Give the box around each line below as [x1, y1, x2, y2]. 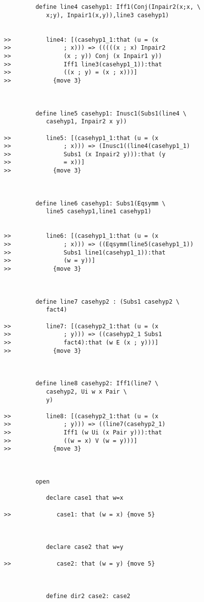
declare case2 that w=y [46, 544, 124, 551]
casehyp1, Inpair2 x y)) [46, 118, 127, 125]
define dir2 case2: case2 [46, 593, 130, 600]
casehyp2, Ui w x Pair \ [46, 388, 127, 395]
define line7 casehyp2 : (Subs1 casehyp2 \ [35, 298, 179, 305]
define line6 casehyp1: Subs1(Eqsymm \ [35, 200, 166, 207]
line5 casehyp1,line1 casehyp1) [46, 208, 152, 215]
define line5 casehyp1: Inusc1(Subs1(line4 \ [35, 110, 187, 117]
